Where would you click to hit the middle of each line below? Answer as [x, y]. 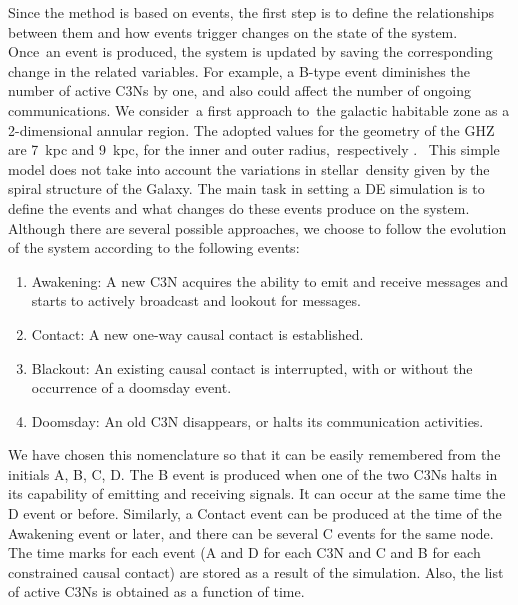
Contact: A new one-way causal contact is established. [197, 333]
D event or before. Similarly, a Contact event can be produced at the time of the [255, 513]
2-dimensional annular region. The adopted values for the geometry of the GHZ [251, 129]
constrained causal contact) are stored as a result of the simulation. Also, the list [256, 571]
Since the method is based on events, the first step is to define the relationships [251, 12]
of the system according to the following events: [154, 247]
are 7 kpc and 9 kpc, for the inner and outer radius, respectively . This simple [254, 149]
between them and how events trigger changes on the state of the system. [233, 31]
